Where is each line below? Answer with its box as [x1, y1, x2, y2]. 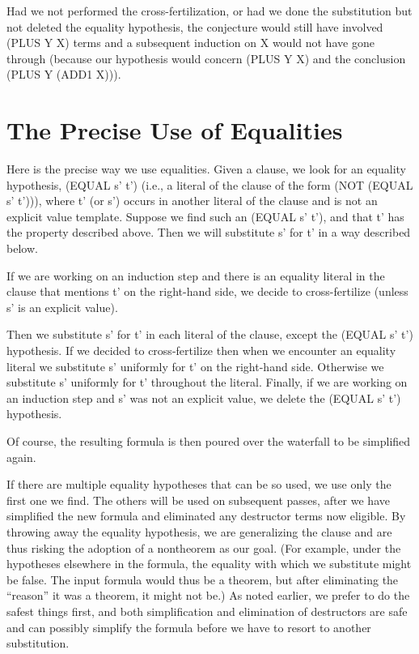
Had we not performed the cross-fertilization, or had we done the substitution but [6, 2, 413, 19]
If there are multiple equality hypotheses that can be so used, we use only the [6, 476, 391, 493]
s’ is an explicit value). [6, 298, 118, 315]
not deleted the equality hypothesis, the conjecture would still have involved [6, 18, 383, 35]
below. [6, 240, 38, 257]
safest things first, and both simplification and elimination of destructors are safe [6, 602, 408, 619]
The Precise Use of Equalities [6, 113, 343, 147]
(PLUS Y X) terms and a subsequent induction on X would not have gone [6, 34, 375, 51]
